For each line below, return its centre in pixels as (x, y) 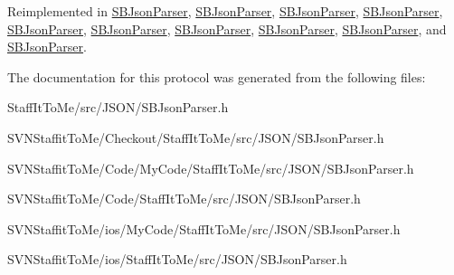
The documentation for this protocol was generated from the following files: (217, 76)
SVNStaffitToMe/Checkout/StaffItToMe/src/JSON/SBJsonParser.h (196, 137)
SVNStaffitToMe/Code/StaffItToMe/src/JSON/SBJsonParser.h (184, 199)
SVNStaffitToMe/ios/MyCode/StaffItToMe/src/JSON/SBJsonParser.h (204, 228)
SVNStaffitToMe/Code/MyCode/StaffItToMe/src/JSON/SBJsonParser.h (211, 168)
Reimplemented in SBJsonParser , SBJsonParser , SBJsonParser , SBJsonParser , (225, 11)
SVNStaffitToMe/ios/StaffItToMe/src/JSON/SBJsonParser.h (177, 259)
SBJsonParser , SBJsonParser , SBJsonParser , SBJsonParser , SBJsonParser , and (227, 28)
